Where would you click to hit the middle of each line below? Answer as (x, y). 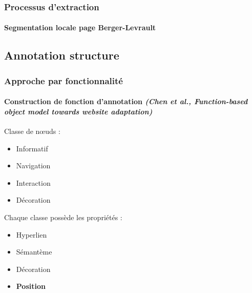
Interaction (33, 182)
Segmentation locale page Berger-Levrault (80, 27)
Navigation (33, 165)
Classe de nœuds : (32, 131)
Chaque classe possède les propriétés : (63, 217)
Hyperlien (31, 234)
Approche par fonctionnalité (64, 80)
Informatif (32, 148)
